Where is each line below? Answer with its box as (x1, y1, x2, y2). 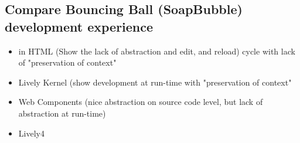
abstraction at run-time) (18, 107, 106, 119)
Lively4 (18, 127, 45, 139)
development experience (5, 17, 154, 35)
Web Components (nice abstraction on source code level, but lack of (18, 96, 263, 108)
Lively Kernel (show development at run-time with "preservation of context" (18, 76, 292, 88)
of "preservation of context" (18, 56, 117, 69)
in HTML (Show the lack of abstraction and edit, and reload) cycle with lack (18, 45, 295, 57)
